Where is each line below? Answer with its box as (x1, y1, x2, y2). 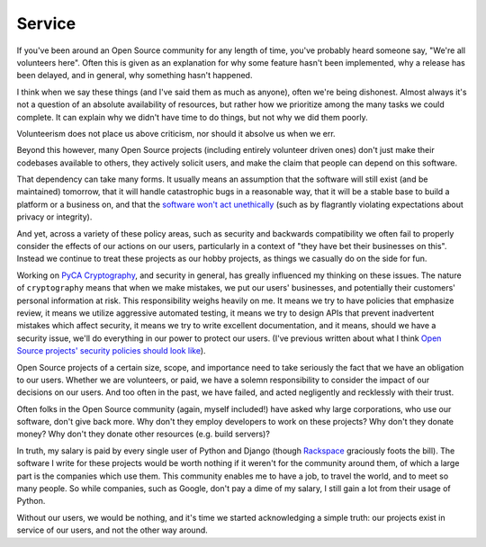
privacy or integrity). (16, 211, 93, 222)
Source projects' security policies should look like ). (16, 345, 206, 356)
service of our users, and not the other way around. (16, 525, 209, 535)
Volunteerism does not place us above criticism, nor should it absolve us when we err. (16, 128, 337, 139)
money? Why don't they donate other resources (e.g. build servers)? (16, 428, 270, 440)
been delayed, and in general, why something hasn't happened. (16, 70, 253, 81)
